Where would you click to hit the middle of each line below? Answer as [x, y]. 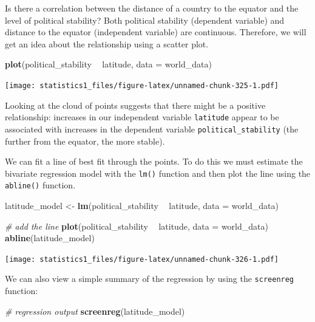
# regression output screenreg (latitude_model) [95, 311]
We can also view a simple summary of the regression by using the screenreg [150, 279]
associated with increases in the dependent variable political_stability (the [152, 128]
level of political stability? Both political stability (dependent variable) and [145, 20]
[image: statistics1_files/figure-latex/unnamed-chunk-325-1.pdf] [142, 85]
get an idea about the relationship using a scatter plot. [107, 43]
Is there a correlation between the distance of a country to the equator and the [152, 8]
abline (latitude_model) [50, 238]
